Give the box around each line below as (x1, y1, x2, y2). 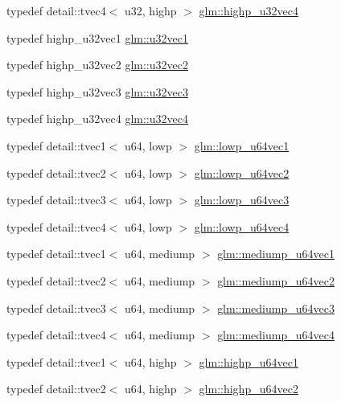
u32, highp (125, 2, 177, 18)
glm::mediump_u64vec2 (217, 272, 335, 289)
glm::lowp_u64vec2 (194, 164, 290, 181)
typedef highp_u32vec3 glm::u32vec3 (6, 83, 188, 100)
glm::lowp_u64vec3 (194, 191, 290, 208)
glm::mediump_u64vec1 (217, 245, 335, 262)
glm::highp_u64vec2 (199, 380, 298, 397)
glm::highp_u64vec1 (199, 353, 298, 370)
